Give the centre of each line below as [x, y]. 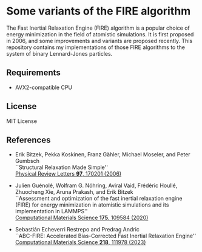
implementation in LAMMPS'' [51, 211]
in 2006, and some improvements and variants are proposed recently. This [99, 41]
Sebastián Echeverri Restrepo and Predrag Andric [77, 230]
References [29, 140]
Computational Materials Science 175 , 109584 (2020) [82, 218]
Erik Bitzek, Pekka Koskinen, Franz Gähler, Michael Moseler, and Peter [103, 154]
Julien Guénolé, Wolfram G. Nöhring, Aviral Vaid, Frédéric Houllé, [96, 185]
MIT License [22, 121]
